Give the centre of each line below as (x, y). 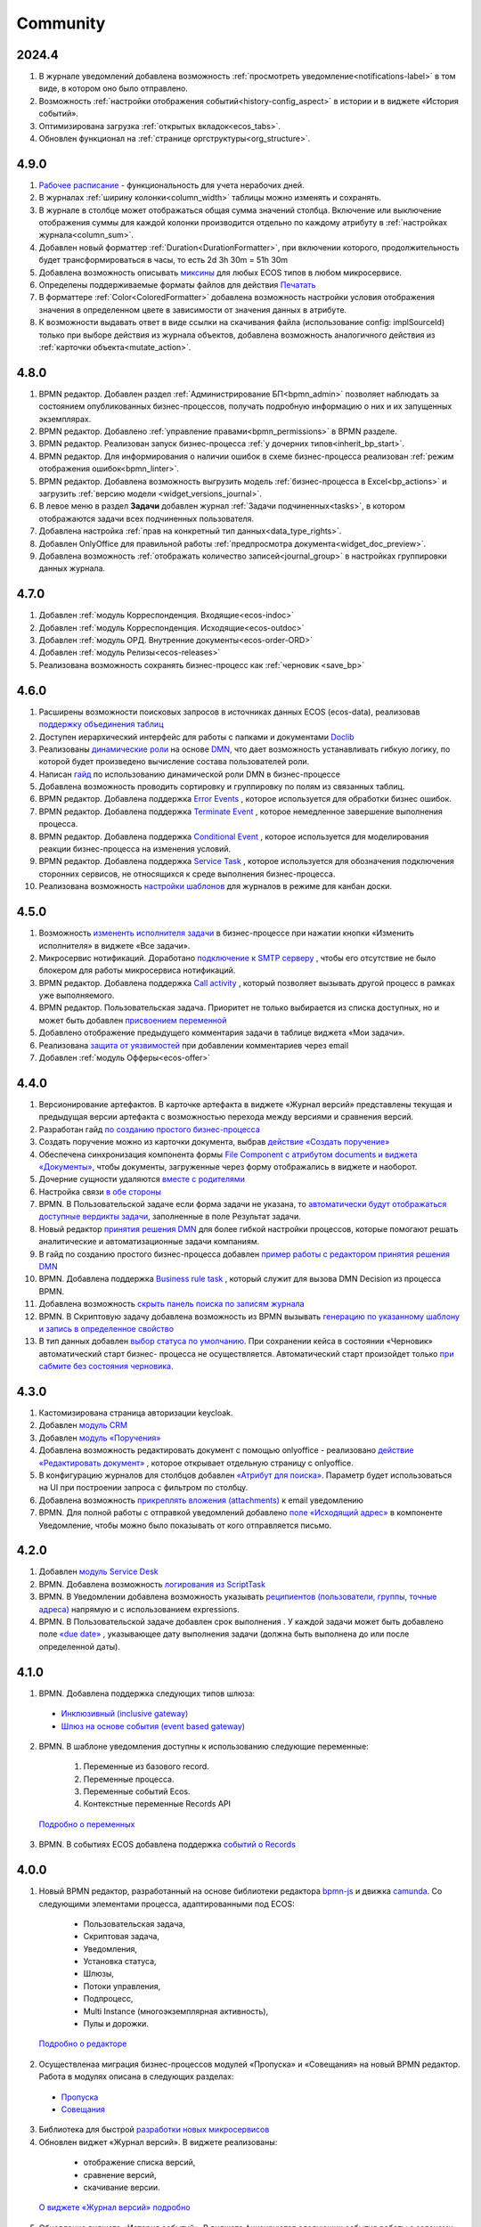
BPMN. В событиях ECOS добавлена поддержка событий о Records (167, 1845)
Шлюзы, (99, 1974)
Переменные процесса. (129, 1779)
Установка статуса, (120, 1962)
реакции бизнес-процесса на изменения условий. (135, 849)
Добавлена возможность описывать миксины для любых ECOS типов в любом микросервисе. (220, 273)
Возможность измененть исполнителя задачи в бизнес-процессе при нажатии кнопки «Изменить (226, 933)
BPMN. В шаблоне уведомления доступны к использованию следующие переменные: (204, 1746)
